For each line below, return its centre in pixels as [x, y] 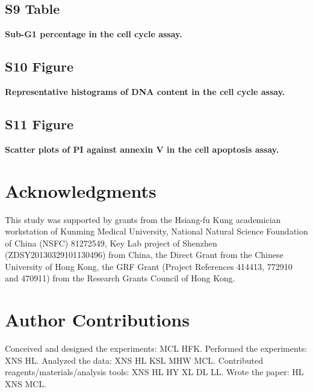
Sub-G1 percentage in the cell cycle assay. [94, 34]
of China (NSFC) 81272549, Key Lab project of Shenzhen [111, 243]
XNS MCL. [26, 383]
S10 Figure [39, 66]
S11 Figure [39, 124]
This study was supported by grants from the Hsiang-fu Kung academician [143, 219]
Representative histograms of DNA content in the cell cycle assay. [145, 91]
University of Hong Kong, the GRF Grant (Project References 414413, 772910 [149, 266]
